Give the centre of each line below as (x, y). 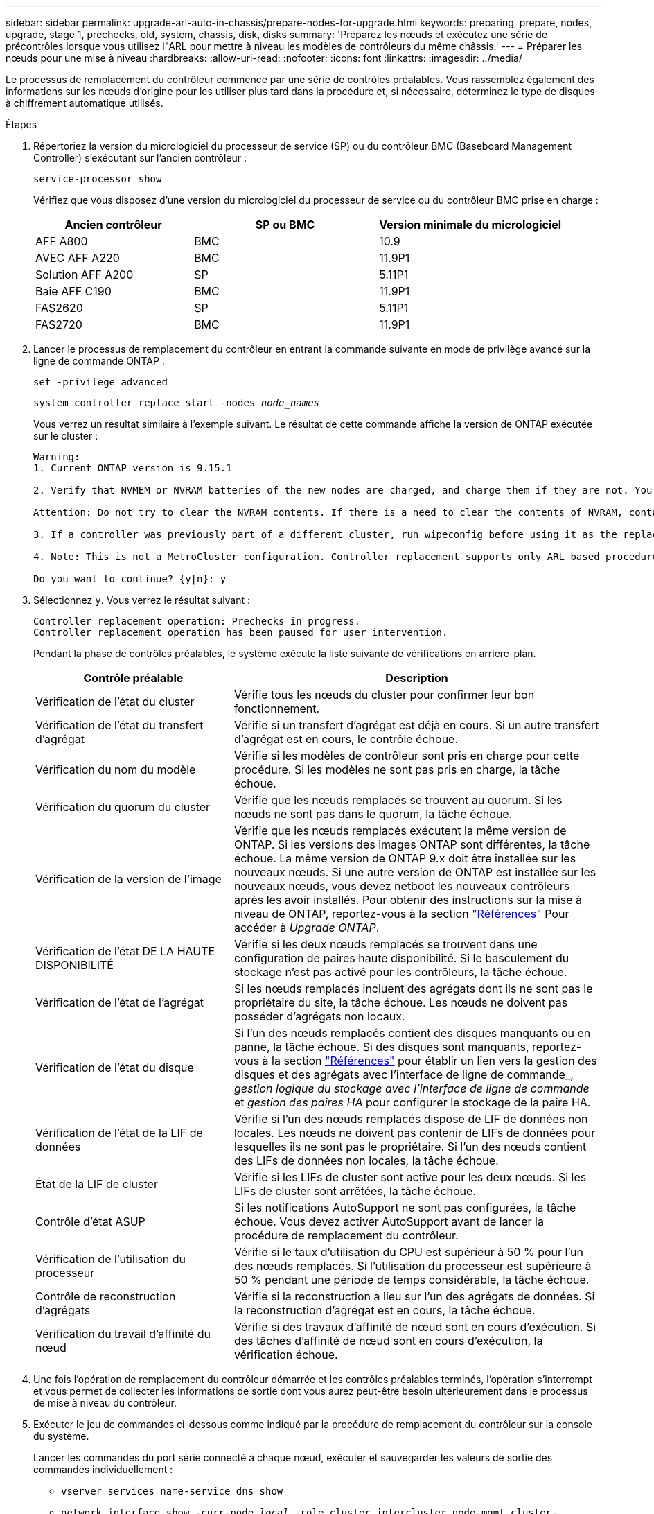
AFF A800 (62, 241)
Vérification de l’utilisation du (111, 1259)
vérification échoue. (286, 1355)
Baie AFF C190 (73, 291)
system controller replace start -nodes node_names (177, 403)
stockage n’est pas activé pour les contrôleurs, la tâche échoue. (400, 972)
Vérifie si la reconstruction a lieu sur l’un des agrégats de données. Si (414, 1296)
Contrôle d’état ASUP (90, 1221)
